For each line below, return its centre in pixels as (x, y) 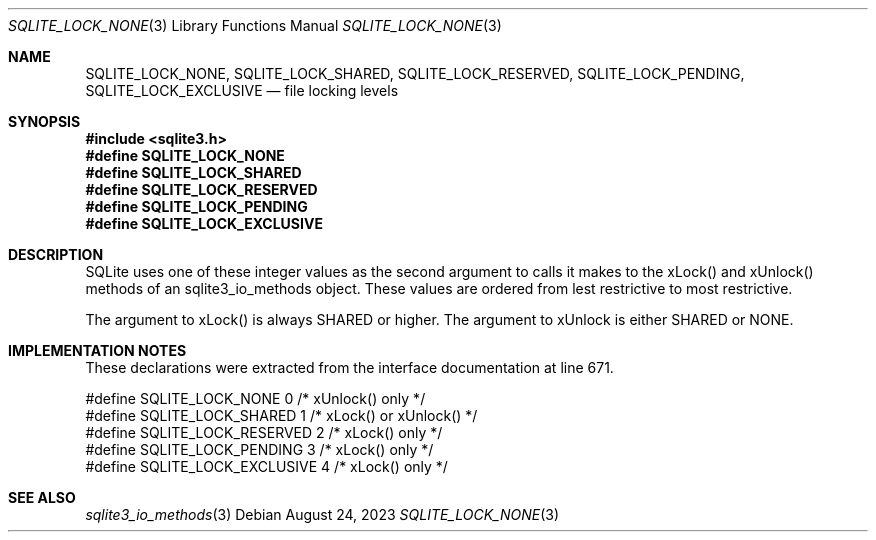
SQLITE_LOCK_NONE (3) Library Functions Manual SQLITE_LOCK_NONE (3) (255, 25)
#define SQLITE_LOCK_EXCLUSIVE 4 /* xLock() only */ (266, 466)
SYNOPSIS (44, 121)
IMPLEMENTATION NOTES (97, 350)
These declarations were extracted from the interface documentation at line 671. (349, 367)
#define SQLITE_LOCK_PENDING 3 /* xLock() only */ (259, 449)
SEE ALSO (42, 497)
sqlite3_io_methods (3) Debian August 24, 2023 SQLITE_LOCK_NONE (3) (322, 514)
